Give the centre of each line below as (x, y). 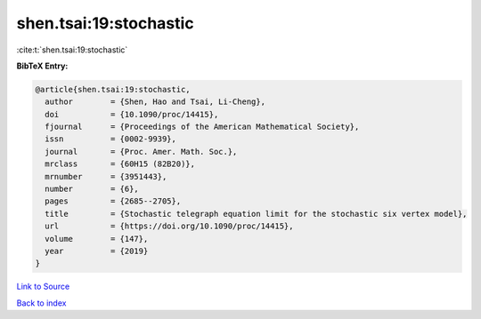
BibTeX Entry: (42, 66)
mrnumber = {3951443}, (106, 176)
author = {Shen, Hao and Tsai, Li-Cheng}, (155, 102)
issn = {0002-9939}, (111, 139)
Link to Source (43, 287)
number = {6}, (92, 189)
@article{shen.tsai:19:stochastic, (113, 89)
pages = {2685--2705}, (113, 201)
